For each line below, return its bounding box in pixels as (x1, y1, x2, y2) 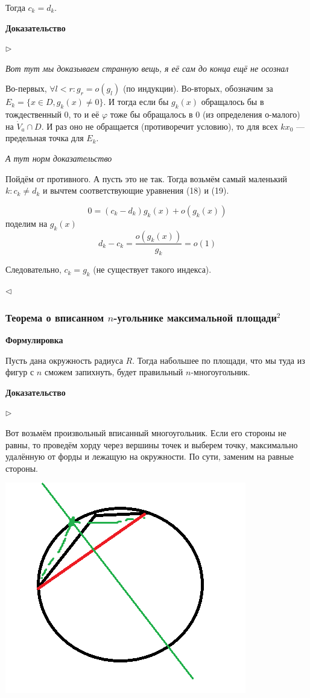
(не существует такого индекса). (93, 263, 212, 276)
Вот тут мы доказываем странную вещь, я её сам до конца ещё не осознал (5, 62, 289, 74)
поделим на (5, 217, 48, 229)
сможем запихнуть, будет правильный (44, 366, 183, 378)
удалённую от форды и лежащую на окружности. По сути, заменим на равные (5, 450, 294, 463)
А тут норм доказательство (5, 151, 112, 164)
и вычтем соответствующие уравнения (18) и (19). (42, 184, 229, 197)
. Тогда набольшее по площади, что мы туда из (132, 354, 305, 366)
